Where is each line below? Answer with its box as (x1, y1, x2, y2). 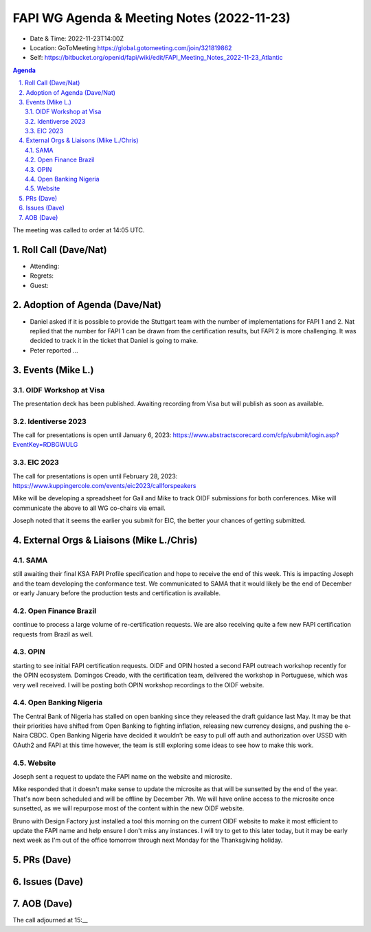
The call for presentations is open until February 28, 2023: (12, 471, 178, 480)
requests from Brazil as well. (12, 630, 93, 639)
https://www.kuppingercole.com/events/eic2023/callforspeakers (12, 481, 196, 489)
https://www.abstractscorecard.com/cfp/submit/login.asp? (172, 431, 339, 439)
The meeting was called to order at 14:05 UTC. (12, 225, 145, 234)
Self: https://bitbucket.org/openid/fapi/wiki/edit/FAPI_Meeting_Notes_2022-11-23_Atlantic (30, 54, 283, 62)
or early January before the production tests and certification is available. (12, 589, 221, 597)
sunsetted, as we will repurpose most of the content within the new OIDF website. (12, 804, 245, 812)
